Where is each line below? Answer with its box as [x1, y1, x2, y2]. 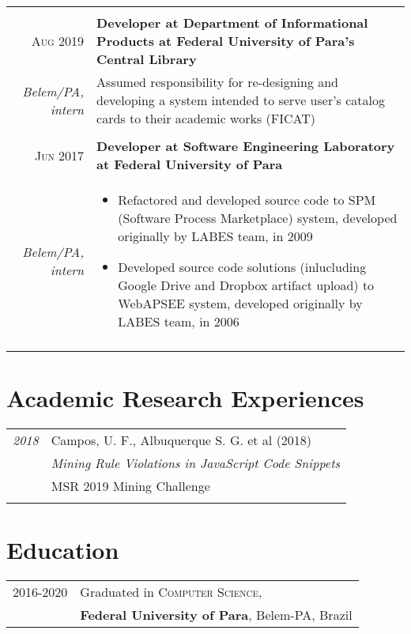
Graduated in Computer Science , [80, 583, 262, 602]
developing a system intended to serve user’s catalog [96, 91, 386, 109]
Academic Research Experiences [6, 382, 364, 414]
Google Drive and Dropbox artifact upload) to [118, 276, 375, 294]
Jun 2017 [35, 145, 85, 164]
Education [6, 534, 119, 566]
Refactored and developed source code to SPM [118, 191, 376, 209]
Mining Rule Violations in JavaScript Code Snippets [51, 454, 340, 473]
